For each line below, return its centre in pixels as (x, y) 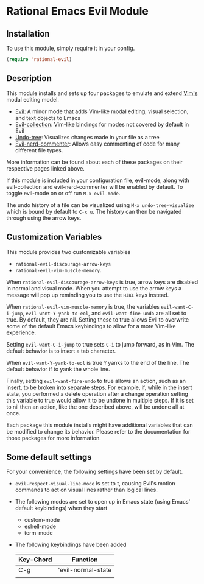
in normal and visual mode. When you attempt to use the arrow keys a (94, 288)
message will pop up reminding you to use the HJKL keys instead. (88, 295)
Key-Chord (35, 560)
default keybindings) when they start (61, 508)
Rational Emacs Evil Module (78, 11)
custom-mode (42, 520)
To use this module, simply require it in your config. (71, 48)
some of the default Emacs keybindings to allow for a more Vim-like (91, 326)
